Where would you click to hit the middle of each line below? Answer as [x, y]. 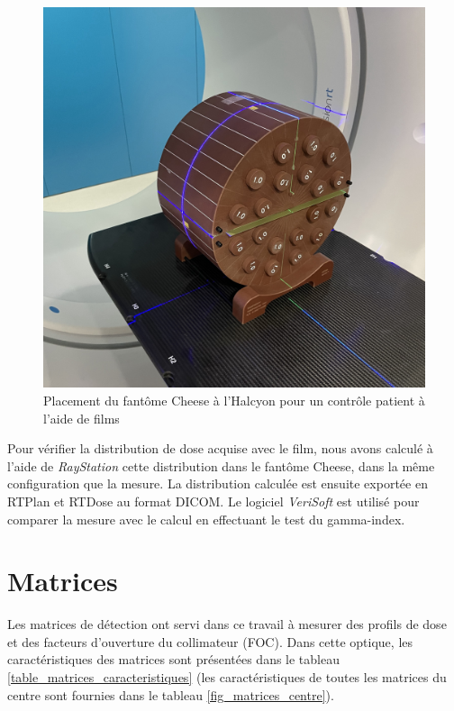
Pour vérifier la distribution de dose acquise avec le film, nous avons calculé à [220, 448]
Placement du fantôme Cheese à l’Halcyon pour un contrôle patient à [234, 400]
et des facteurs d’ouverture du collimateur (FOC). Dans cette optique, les [210, 641]
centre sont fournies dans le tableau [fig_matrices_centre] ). [171, 694]
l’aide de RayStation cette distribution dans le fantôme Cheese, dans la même [221, 465]
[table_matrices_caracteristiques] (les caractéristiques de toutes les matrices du [227, 677]
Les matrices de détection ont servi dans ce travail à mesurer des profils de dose [227, 624]
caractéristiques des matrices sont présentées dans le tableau [173, 659]
